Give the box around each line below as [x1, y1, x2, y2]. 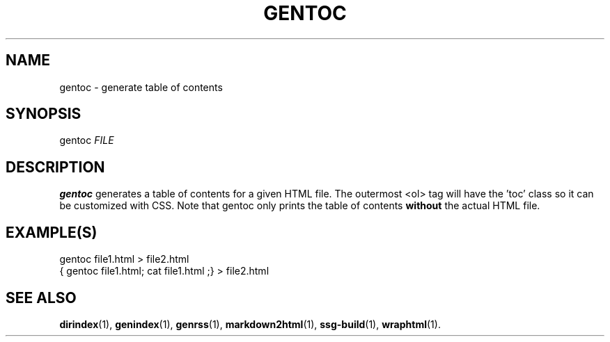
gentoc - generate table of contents [59, 81, 223, 93]
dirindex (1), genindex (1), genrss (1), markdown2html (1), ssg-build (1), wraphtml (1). [59, 318, 441, 330]
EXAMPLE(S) [6, 223, 97, 241]
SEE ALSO [6, 288, 77, 307]
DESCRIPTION [6, 158, 105, 176]
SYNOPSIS [6, 105, 81, 123]
